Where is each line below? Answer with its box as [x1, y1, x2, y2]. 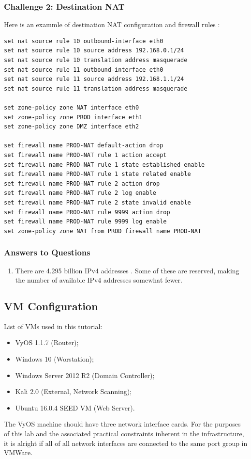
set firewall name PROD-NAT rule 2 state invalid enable [4, 199, 191, 206]
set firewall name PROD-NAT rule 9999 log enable [4, 218, 167, 225]
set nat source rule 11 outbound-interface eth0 [4, 66, 163, 73]
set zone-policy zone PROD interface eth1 [4, 113, 143, 121]
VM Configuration [4, 299, 98, 314]
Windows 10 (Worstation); [15, 354, 94, 364]
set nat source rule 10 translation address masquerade [4, 57, 188, 63]
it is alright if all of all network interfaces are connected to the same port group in [4, 438, 248, 448]
